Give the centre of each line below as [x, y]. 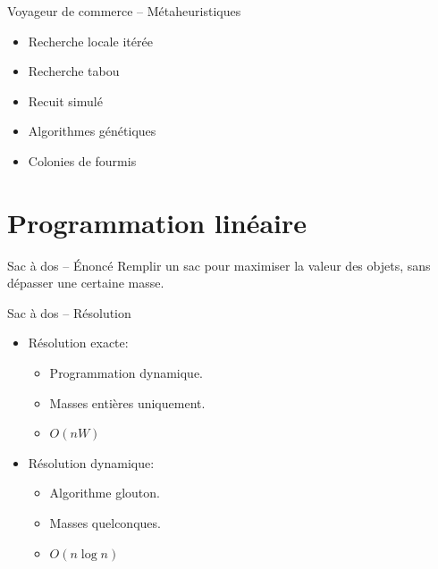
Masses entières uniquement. [127, 402]
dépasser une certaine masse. [86, 283]
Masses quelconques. [105, 523]
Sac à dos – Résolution [69, 312]
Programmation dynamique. [126, 373]
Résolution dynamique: [91, 462]
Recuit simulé [65, 100]
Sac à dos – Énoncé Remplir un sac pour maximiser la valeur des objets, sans [219, 265]
